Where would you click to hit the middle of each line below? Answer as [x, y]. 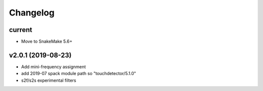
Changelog [32, 13]
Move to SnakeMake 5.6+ [47, 42]
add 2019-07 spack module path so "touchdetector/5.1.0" [79, 74]
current [21, 30]
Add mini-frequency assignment [54, 67]
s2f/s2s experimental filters [49, 80]
